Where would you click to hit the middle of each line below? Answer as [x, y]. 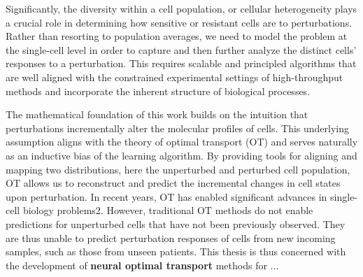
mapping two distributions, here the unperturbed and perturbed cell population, [178, 169]
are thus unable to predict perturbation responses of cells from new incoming [171, 237]
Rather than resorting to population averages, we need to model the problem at [177, 36]
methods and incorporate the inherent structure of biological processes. [158, 91]
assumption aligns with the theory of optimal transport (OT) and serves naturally [182, 142]
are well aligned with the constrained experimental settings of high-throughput [175, 77]
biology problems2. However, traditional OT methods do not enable [168, 210]
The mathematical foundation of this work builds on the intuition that [157, 114]
